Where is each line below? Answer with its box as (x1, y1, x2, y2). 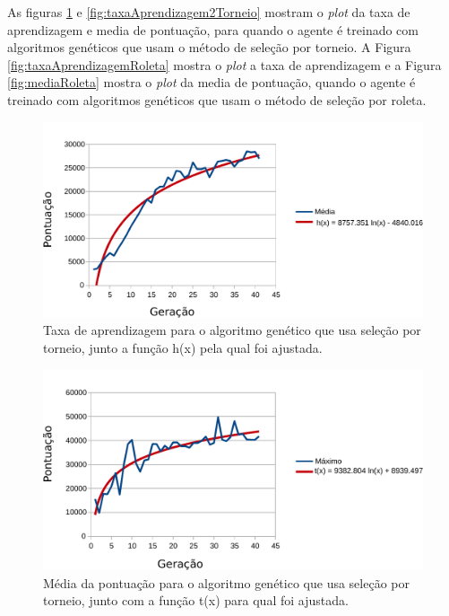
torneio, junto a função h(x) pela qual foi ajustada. (43, 338, 323, 356)
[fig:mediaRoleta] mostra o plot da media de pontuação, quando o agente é (7, 73, 416, 92)
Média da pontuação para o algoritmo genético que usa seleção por (43, 573, 410, 592)
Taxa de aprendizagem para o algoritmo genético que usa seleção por (43, 321, 421, 339)
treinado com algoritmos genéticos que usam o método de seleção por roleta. (7, 90, 427, 109)
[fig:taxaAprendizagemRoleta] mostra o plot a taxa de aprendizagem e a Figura (7, 55, 442, 74)
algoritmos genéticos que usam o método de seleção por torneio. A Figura (7, 38, 411, 57)
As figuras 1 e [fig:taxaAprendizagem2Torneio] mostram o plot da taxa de (7, 3, 410, 21)
